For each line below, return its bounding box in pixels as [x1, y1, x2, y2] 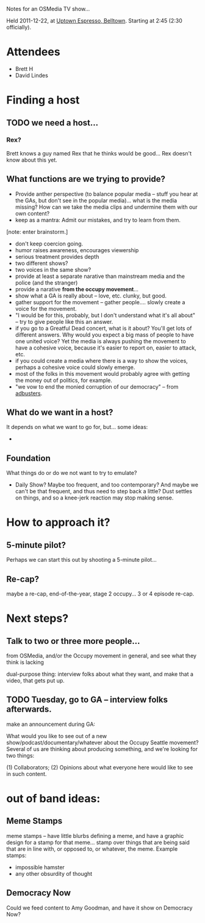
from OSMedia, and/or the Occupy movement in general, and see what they [6, 652, 197, 660]
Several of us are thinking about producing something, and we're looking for [6, 745, 198, 752]
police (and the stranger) [15, 278, 78, 286]
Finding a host [6, 93, 80, 107]
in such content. [6, 770, 47, 777]
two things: [6, 752, 35, 759]
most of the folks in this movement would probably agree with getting [15, 370, 190, 377]
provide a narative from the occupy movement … [15, 285, 139, 293]
